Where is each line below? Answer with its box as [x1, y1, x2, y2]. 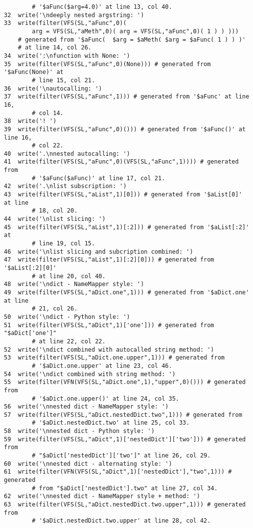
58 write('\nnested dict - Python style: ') [4, 428, 155, 435]
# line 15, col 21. [32, 76, 95, 84]
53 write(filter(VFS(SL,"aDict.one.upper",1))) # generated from [4, 354, 225, 361]
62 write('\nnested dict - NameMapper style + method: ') [4, 493, 200, 500]
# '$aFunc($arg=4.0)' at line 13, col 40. [32, 3, 172, 10]
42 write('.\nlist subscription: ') [4, 183, 127, 190]
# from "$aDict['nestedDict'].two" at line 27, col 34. [32, 484, 218, 492]
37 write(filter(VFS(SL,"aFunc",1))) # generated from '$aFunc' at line [4, 93, 250, 100]
